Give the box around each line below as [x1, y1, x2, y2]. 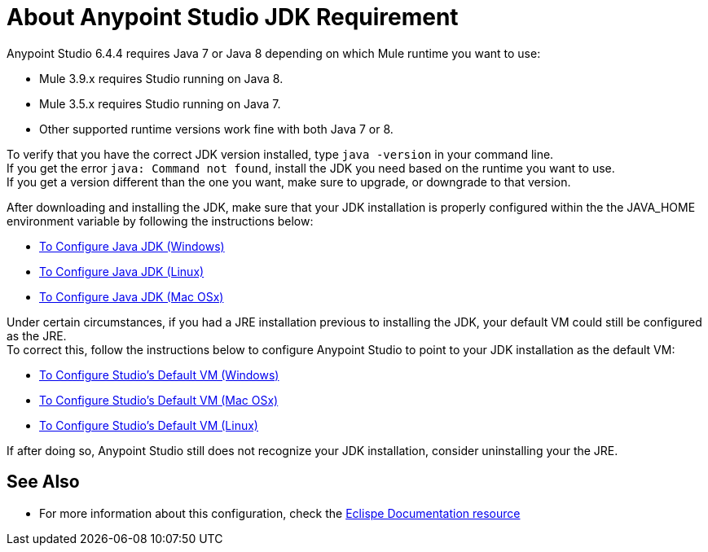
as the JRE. [7, 328, 67, 343]
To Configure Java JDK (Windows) [39, 239, 225, 253]
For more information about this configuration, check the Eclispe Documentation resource [39, 506, 521, 520]
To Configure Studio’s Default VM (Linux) [39, 418, 258, 432]
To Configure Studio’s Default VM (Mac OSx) [39, 392, 279, 407]
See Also [7, 471, 80, 493]
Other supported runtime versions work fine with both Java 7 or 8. [39, 121, 394, 136]
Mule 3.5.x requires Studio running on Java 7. [39, 96, 281, 111]
